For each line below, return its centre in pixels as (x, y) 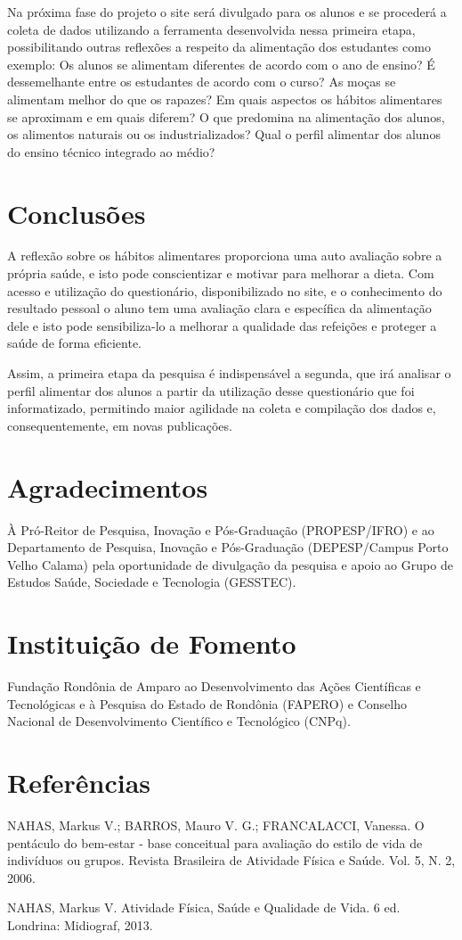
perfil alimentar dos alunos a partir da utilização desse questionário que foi (211, 390)
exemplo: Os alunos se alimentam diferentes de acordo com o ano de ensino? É (221, 64)
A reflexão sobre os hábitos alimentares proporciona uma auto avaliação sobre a (225, 256)
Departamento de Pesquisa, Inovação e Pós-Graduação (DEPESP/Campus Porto (228, 547)
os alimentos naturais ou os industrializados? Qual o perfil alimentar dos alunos (224, 134)
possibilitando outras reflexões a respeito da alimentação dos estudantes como (219, 47)
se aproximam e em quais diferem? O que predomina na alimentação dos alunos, (226, 116)
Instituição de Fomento (152, 643)
